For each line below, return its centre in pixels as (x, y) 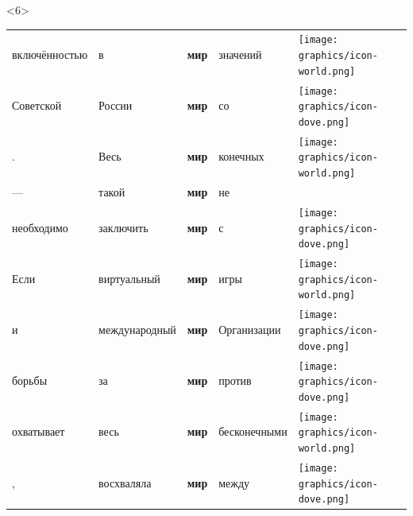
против (235, 380)
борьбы (30, 380)
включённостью (50, 54)
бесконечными (253, 431)
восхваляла (125, 482)
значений (240, 54)
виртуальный (129, 278)
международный (137, 329)
